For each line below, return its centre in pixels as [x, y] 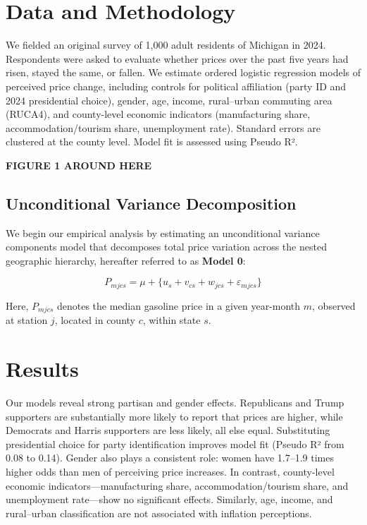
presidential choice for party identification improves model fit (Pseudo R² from [175, 443]
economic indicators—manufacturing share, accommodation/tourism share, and [177, 485]
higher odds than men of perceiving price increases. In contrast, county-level [170, 472]
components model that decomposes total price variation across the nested [166, 247]
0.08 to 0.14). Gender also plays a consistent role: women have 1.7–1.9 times [170, 458]
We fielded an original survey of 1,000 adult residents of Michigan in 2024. [166, 45]
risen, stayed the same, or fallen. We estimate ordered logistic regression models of [183, 72]
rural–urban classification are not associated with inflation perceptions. [159, 513]
